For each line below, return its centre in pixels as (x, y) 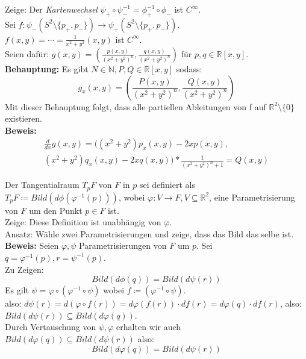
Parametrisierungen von (123, 245)
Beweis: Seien (32, 245)
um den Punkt (56, 210)
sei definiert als (167, 185)
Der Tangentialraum (42, 185)
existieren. (23, 118)
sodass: (189, 68)
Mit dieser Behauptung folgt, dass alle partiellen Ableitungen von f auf (136, 106)
